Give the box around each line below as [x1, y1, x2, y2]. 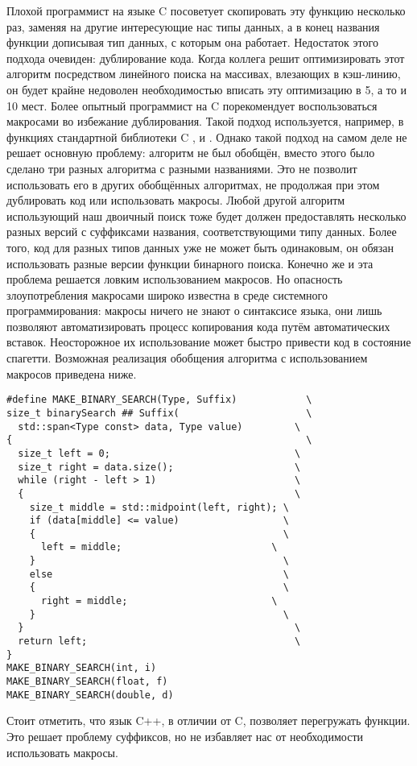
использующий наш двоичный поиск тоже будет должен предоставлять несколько [6, 207, 407, 224]
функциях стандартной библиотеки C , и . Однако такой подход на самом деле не [6, 128, 407, 145]
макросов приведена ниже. [6, 365, 137, 382]
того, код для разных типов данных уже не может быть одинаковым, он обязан [6, 238, 394, 255]
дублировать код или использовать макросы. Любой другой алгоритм [6, 192, 345, 209]
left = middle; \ [40, 541, 278, 553]
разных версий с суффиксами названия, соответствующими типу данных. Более [6, 223, 397, 240]
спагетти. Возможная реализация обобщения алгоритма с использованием [6, 350, 368, 366]
